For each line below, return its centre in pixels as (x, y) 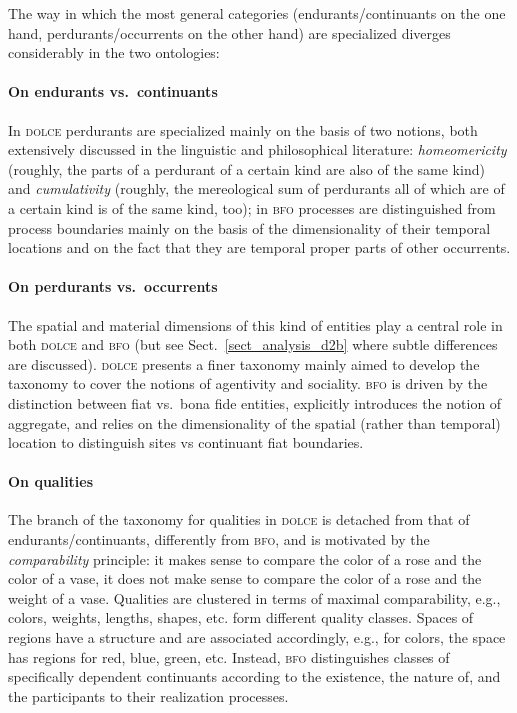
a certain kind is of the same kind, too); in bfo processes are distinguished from (252, 207)
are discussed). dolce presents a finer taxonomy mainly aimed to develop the (244, 363)
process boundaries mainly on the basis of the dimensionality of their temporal (249, 227)
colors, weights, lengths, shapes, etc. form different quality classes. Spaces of (241, 617)
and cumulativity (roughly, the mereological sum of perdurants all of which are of (256, 188)
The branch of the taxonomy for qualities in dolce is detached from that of (239, 519)
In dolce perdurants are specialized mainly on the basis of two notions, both (243, 129)
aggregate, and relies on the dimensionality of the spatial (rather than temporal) (254, 422)
